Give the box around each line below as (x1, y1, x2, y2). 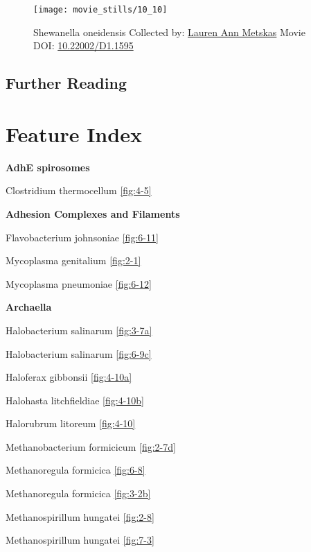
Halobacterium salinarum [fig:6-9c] (6, 346, 152, 361)
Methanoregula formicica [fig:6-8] (6, 463, 145, 477)
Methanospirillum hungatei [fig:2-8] (6, 509, 154, 524)
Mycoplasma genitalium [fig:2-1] (6, 253, 141, 268)
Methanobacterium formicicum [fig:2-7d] (6, 439, 176, 454)
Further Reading (6, 72, 127, 94)
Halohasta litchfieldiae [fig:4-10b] (6, 393, 144, 407)
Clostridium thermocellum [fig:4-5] (6, 183, 152, 198)
